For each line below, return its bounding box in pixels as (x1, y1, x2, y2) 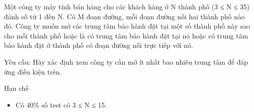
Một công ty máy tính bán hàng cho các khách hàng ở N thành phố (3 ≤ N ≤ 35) (4, 1, 250, 11)
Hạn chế (4, 83, 29, 93)
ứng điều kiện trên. (4, 66, 62, 76)
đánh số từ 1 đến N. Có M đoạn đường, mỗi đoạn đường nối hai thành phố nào (4, 11, 245, 21)
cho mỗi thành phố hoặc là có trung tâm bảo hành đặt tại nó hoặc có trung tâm (4, 30, 248, 40)
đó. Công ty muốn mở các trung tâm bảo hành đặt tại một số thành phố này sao (4, 21, 250, 31)
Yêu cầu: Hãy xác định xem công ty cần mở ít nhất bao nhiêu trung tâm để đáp (4, 56, 248, 67)
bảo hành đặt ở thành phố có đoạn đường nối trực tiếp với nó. (4, 40, 193, 50)
